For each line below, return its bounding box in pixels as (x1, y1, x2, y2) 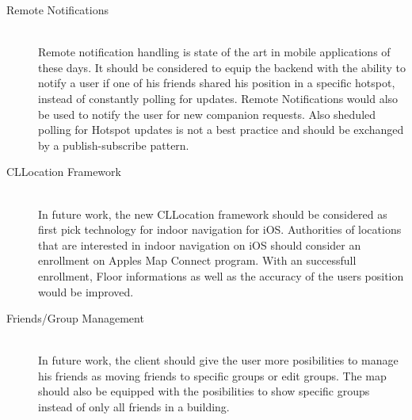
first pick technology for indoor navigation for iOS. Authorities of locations (38, 221, 402, 238)
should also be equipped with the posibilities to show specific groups (38, 383, 370, 399)
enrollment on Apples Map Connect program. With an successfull (38, 252, 357, 269)
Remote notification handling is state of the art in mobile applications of (38, 44, 391, 60)
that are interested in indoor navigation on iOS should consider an (38, 236, 361, 253)
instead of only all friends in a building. (38, 399, 230, 415)
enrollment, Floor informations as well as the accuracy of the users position (38, 267, 404, 284)
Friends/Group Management (6, 310, 144, 326)
